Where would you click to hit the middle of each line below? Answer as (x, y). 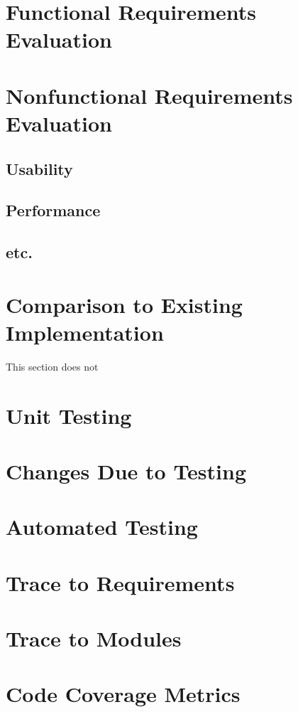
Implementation (85, 332)
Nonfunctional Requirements (149, 95)
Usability (39, 168)
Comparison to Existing (124, 304)
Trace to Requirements (120, 582)
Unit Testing (69, 415)
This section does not (52, 366)
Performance (53, 210)
